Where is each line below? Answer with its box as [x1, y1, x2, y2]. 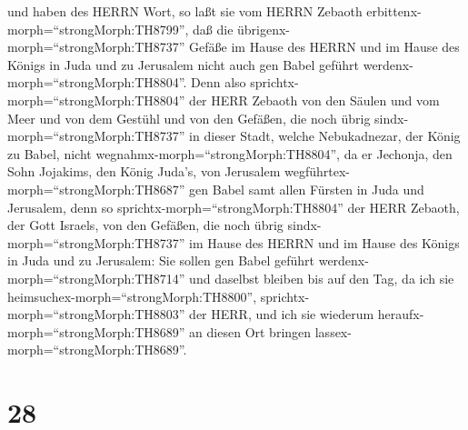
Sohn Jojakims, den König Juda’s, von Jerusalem [7, 162, 281, 181]
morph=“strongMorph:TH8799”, [7, 19, 189, 38]
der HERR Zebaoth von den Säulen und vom [189, 90, 440, 109]
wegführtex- [284, 162, 350, 181]
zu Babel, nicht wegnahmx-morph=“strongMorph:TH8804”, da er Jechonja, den [7, 144, 453, 163]
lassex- [314, 322, 352, 341]
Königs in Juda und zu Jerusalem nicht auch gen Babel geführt [7, 55, 360, 74]
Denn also [191, 73, 246, 92]
